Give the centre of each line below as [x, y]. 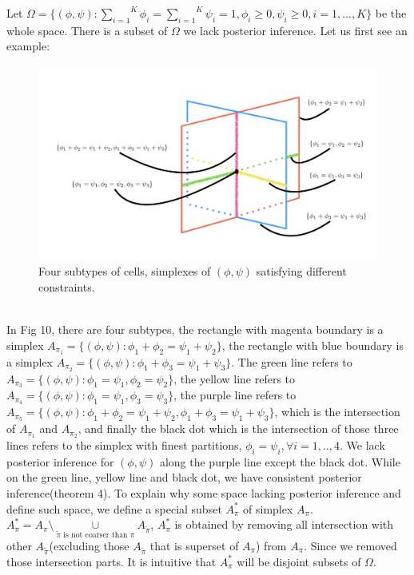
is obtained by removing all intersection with [284, 524]
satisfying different [301, 271]
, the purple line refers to [235, 395]
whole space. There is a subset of [87, 30]
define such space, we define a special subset [114, 508]
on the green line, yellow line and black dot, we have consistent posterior [184, 477]
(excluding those [89, 545]
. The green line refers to [292, 361]
